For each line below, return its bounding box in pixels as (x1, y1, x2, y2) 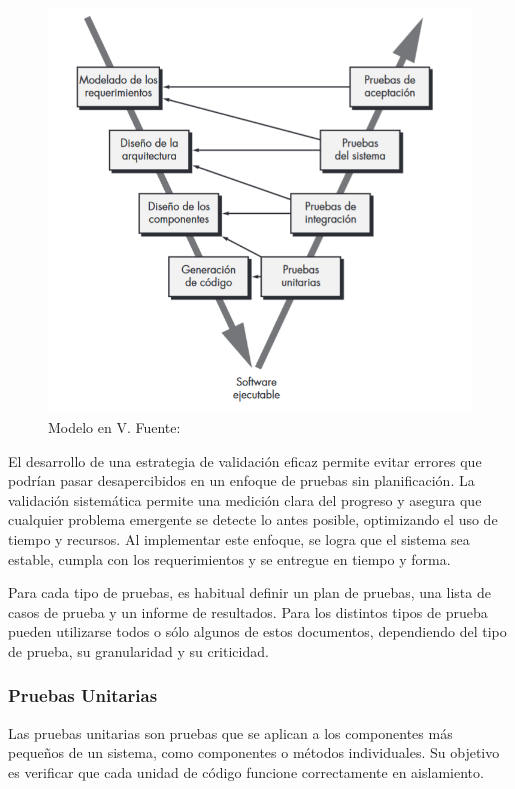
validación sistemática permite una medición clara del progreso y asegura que (8, 489, 482, 510)
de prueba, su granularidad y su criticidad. (8, 640, 269, 661)
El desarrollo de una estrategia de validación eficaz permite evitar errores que (8, 450, 482, 471)
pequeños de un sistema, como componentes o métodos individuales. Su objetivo (8, 742, 500, 763)
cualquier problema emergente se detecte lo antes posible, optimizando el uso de (8, 509, 498, 530)
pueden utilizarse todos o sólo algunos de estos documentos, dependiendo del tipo (8, 621, 507, 642)
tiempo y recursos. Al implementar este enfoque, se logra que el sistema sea (8, 528, 470, 549)
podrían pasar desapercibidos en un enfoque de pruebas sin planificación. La (8, 470, 475, 491)
